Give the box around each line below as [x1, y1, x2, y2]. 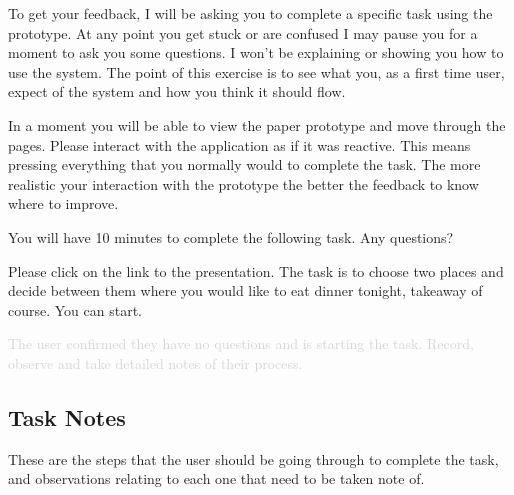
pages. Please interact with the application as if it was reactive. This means [8, 134, 471, 155]
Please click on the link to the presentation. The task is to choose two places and [8, 260, 504, 281]
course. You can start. [8, 299, 143, 320]
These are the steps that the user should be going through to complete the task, [8, 448, 499, 469]
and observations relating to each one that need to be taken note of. [8, 468, 425, 489]
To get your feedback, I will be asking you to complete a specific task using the [8, 3, 493, 23]
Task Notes [8, 401, 126, 432]
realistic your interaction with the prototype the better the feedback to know [8, 173, 479, 194]
